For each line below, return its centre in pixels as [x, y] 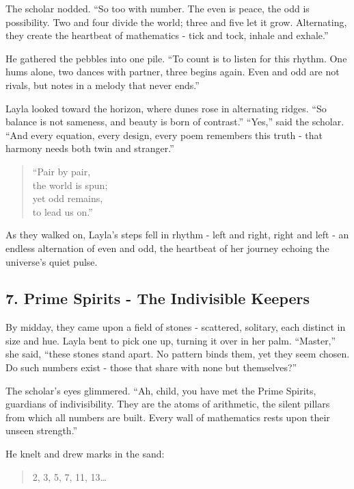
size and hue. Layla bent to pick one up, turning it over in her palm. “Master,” [171, 340]
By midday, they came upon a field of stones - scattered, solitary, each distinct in [176, 327]
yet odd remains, [68, 198]
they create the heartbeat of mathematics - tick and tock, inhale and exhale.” [167, 35]
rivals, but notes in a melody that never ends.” [103, 85]
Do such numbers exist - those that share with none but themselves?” [151, 367]
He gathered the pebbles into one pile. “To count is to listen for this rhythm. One [176, 58]
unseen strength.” [42, 430]
